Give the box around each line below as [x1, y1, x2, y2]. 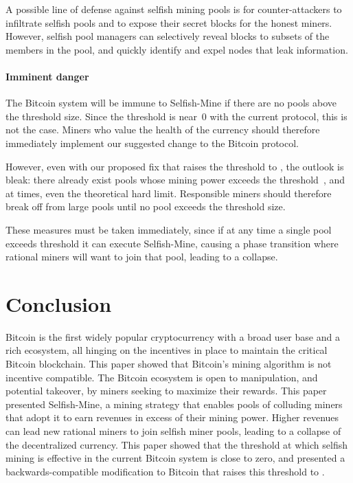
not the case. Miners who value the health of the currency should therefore [5, 122, 320, 137]
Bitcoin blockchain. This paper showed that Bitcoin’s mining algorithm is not [5, 357, 332, 371]
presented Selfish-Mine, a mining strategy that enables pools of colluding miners [5, 396, 343, 411]
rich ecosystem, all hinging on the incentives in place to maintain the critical [5, 343, 328, 357]
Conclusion [5, 289, 112, 317]
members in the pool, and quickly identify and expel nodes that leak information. [5, 42, 348, 56]
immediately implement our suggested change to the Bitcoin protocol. [5, 135, 299, 150]
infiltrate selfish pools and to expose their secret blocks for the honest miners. [5, 15, 332, 30]
